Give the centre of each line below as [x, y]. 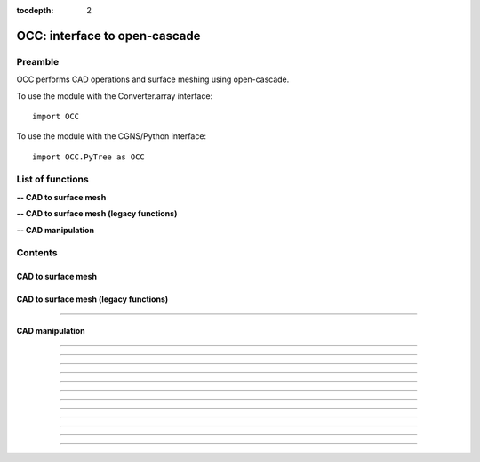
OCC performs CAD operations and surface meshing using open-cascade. [153, 79]
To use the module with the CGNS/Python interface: [112, 136]
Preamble [38, 61]
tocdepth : [35, 10]
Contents [37, 253]
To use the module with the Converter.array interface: [115, 96]
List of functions [52, 180]
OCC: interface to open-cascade [108, 36]
